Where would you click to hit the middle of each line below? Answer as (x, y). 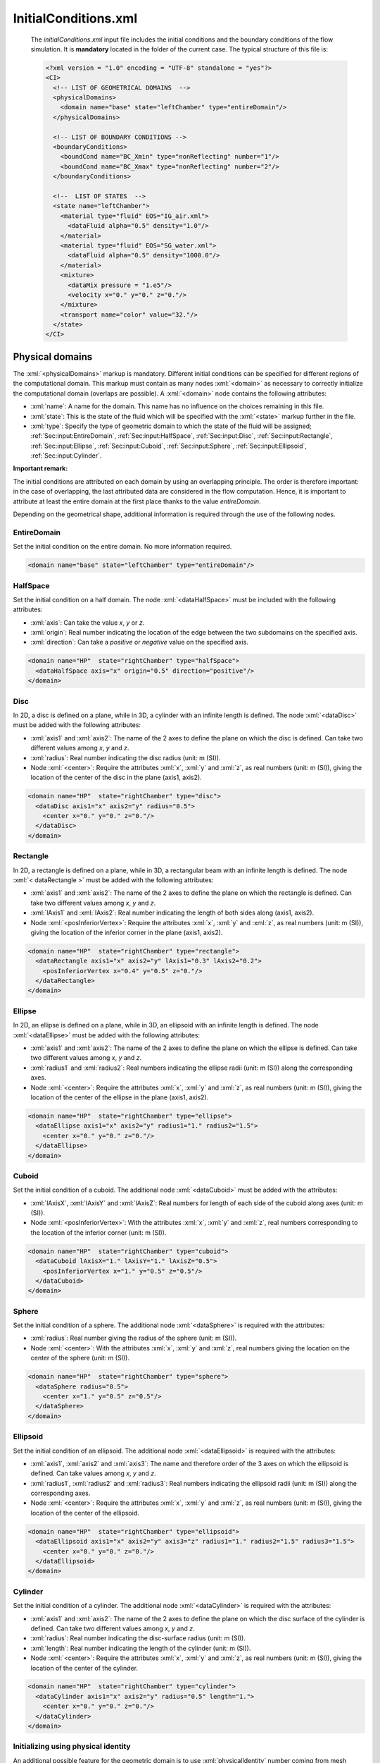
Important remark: (40, 468)
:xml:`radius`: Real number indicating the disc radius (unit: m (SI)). (126, 757)
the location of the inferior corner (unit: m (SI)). (99, 1232)
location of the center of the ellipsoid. (85, 1513)
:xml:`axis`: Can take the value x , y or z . (88, 622)
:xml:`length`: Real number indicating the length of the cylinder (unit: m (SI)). (141, 1648)
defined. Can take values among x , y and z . (93, 1473)
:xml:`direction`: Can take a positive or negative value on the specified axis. (140, 642)
